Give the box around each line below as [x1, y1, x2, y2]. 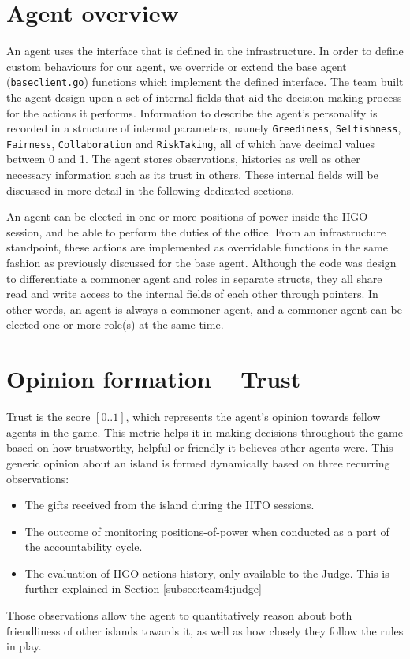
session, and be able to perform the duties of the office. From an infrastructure [6, 223, 386, 240]
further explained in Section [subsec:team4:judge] [24, 580, 262, 597]
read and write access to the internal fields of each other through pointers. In [6, 285, 378, 302]
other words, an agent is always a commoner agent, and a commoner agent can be [6, 300, 402, 317]
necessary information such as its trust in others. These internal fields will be [6, 166, 378, 183]
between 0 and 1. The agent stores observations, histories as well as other [6, 151, 360, 167]
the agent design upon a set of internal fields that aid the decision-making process [6, 88, 402, 105]
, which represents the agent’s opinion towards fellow [125, 408, 381, 425]
